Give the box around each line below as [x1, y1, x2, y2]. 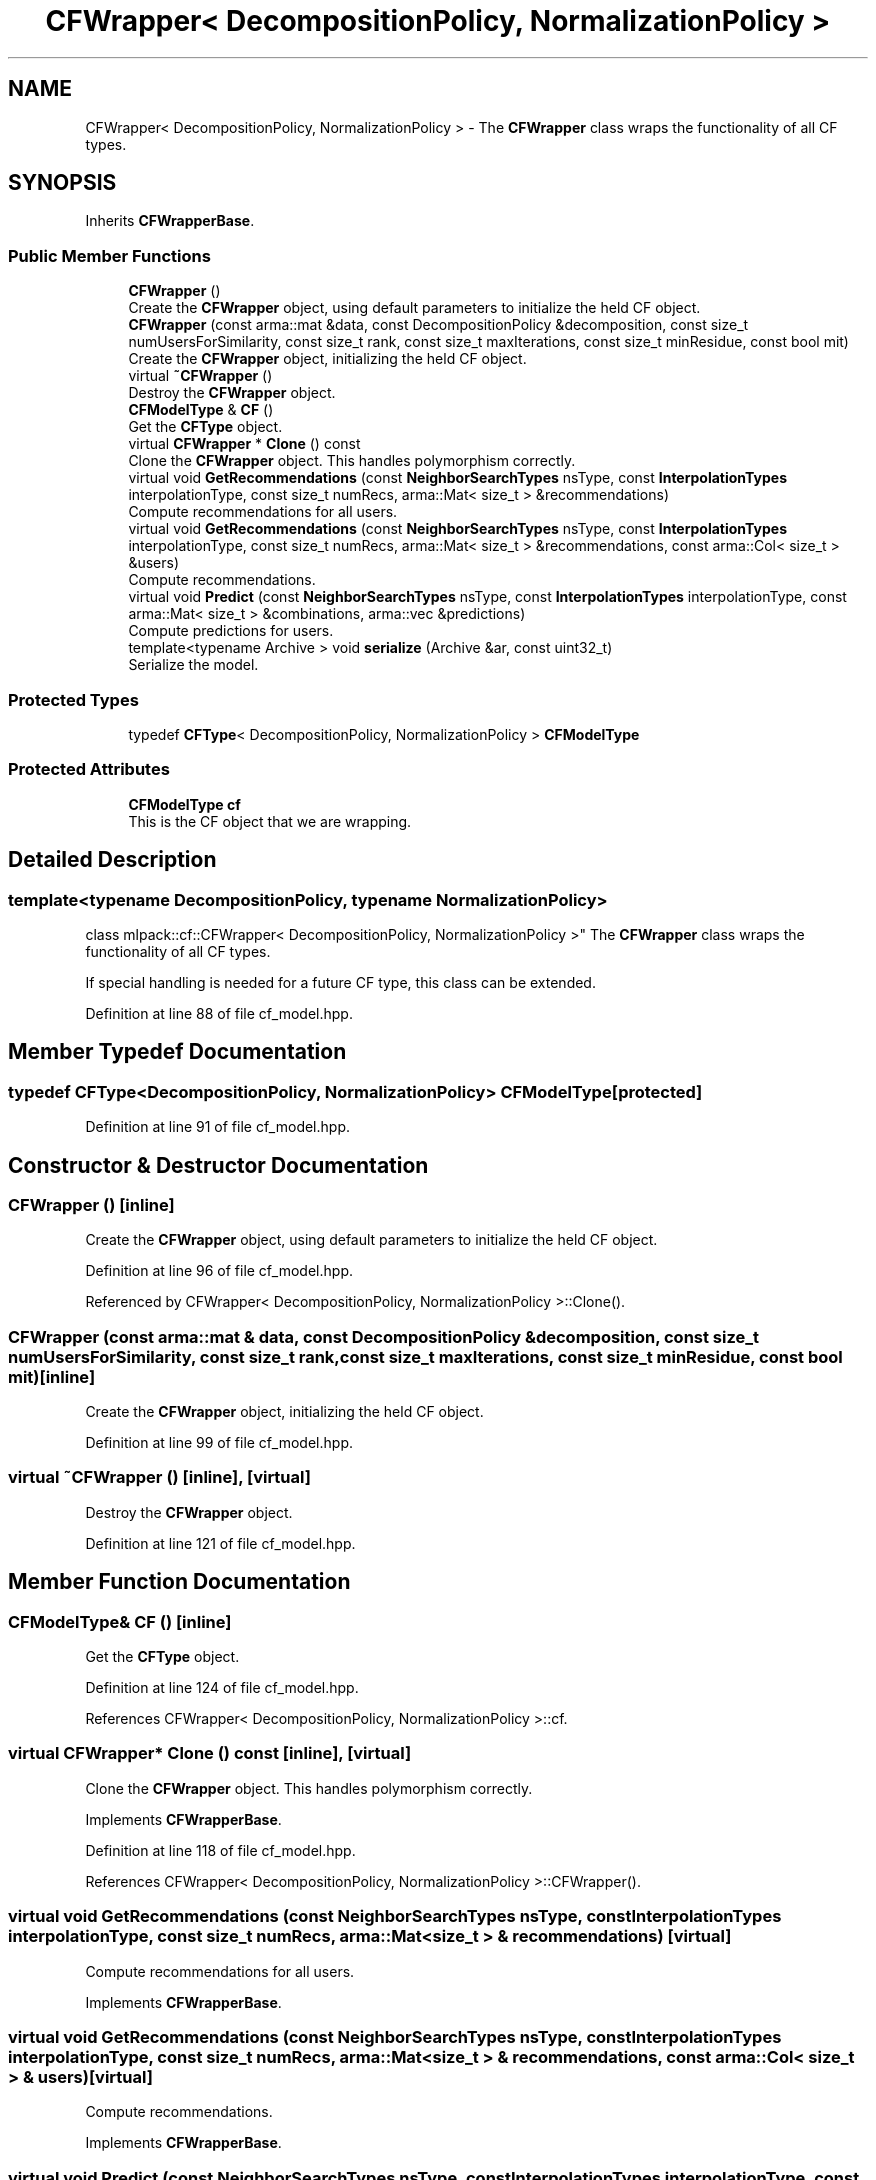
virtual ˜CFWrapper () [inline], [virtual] [8, 1467, 311, 1488]
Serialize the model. [128, 656, 259, 674]
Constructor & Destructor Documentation [8, 1152, 429, 1178]
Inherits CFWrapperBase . [85, 212, 255, 230]
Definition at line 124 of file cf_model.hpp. [85, 1679, 359, 1697]
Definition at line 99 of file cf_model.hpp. [85, 1434, 353, 1452]
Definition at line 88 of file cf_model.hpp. [85, 1004, 353, 1022]
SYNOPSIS [8, 170, 117, 196]
